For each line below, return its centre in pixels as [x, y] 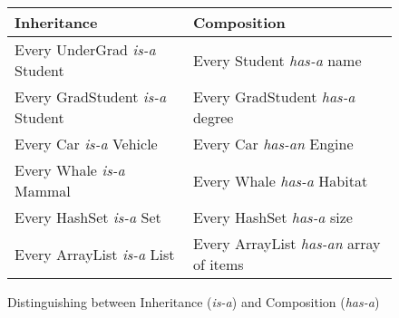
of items [218, 264]
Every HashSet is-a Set [88, 217]
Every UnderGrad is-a [85, 49]
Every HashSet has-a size [272, 217]
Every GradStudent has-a [274, 96]
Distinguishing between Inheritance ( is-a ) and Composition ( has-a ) [194, 302]
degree [213, 117]
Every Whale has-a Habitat [280, 180]
